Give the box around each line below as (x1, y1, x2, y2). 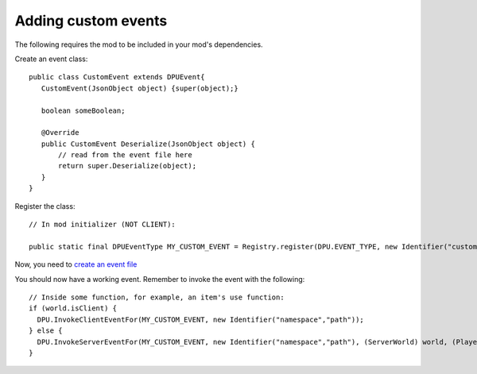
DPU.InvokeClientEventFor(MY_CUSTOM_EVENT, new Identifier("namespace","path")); (37, 314, 365, 324)
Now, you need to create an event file (14, 260, 138, 269)
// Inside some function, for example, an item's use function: (29, 292, 285, 302)
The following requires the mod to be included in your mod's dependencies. (14, 40, 263, 49)
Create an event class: (14, 54, 88, 64)
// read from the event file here (58, 151, 192, 160)
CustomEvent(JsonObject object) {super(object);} (41, 83, 238, 93)
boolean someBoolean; (41, 106, 126, 115)
